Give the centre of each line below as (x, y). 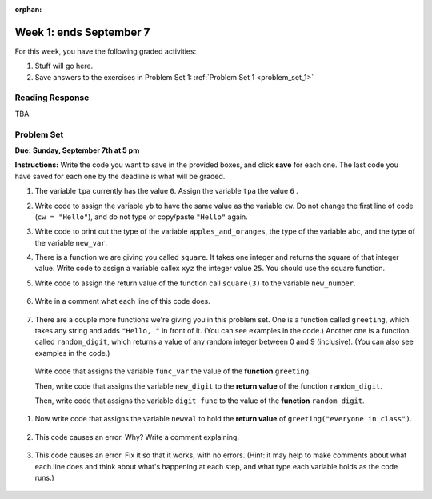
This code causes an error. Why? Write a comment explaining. (137, 437)
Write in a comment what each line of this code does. (123, 301)
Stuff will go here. (64, 66)
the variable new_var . (71, 242)
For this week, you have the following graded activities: (106, 51)
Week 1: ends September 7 (82, 32)
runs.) (45, 477)
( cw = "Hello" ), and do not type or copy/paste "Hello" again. (141, 217)
